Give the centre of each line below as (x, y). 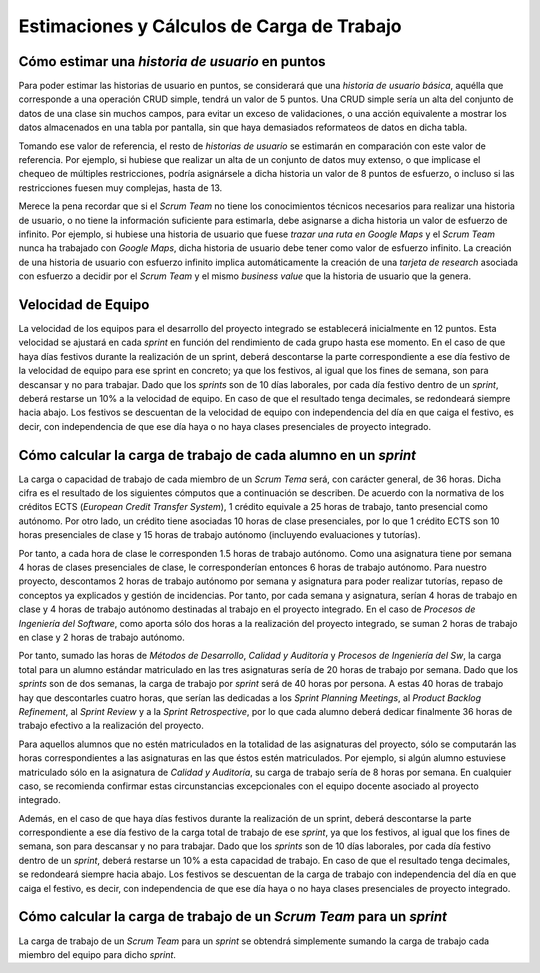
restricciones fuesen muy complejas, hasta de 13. (120, 187)
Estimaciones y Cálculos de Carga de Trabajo (210, 26)
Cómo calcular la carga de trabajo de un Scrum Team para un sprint (233, 916)
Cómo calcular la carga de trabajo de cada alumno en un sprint (217, 455)
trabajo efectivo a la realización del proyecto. (111, 726)
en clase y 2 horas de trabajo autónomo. (101, 637)
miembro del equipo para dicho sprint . (97, 954)
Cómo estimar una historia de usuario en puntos (172, 61)
